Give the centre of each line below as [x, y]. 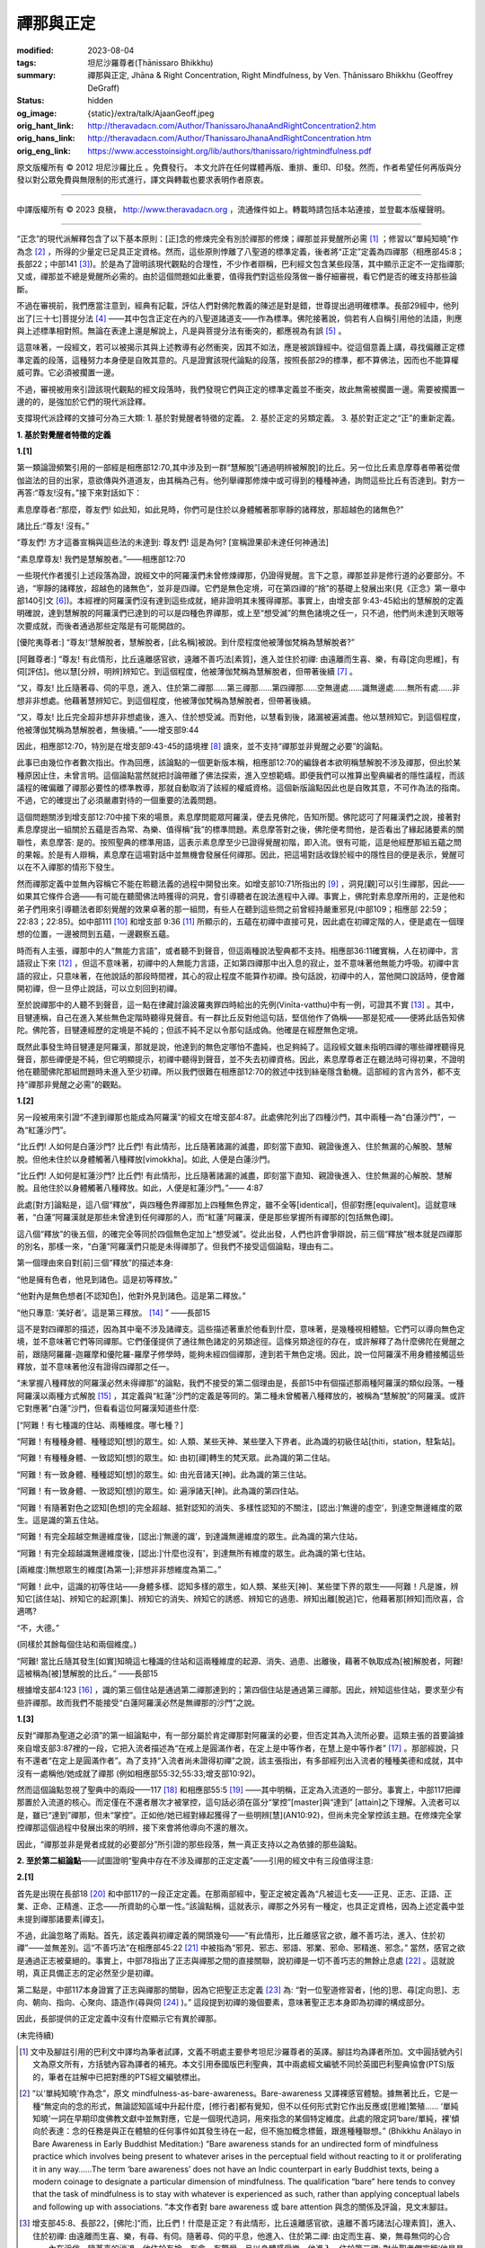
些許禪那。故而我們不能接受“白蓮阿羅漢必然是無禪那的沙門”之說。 [138, 1702]
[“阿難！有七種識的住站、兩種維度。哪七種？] [100, 1424]
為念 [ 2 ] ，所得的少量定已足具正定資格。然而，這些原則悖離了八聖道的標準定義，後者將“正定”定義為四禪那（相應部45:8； [241, 251]
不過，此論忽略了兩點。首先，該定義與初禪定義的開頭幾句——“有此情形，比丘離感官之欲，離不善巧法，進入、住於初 [231, 1935]
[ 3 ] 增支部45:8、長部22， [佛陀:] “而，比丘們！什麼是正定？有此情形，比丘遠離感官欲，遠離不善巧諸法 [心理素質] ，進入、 [240, 2223]
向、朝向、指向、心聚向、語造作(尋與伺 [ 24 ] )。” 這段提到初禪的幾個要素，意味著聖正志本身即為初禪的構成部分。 [223, 2002]
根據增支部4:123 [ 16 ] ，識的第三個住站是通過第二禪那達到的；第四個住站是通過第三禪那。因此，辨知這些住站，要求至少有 [240, 1690]
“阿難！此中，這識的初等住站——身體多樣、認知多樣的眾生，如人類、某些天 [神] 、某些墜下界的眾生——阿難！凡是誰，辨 [238, 1586]
